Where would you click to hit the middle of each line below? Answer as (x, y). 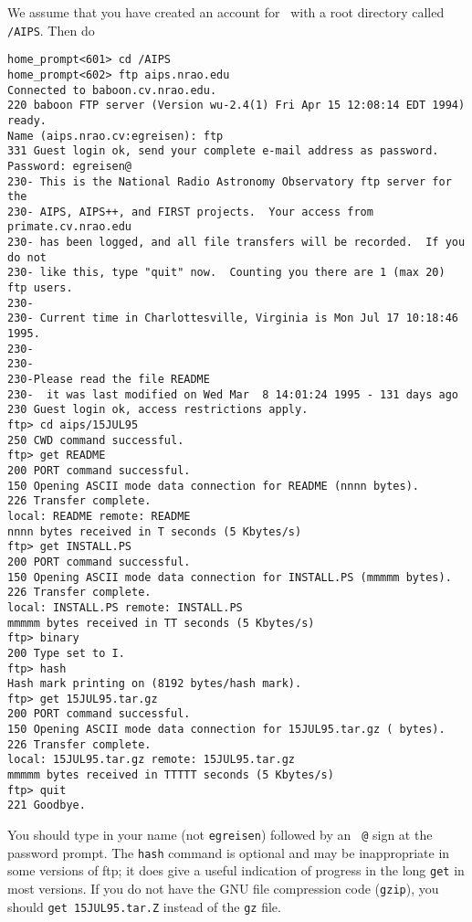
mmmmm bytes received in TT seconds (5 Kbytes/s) (161, 623)
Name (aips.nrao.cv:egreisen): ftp (115, 136)
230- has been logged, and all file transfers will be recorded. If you (236, 243)
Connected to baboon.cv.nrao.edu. (112, 90)
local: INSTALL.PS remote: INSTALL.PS (125, 607)
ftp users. (40, 288)
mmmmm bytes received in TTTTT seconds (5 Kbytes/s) (171, 775)
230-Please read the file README (109, 380)
